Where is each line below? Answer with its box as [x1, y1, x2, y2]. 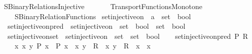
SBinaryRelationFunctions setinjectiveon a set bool [14, 11, 191, 21]
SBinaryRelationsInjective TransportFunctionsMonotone [4, 1, 203, 11]
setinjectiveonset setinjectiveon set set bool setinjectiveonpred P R [7, 30, 248, 41]
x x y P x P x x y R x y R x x [14, 40, 151, 51]
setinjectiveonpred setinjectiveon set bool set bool [7, 21, 186, 31]
